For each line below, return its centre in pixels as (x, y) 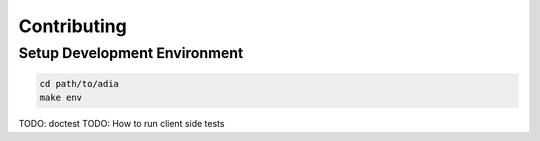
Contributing (72, 26)
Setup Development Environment (131, 53)
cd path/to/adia (79, 83)
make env (61, 98)
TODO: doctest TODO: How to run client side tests (121, 124)
